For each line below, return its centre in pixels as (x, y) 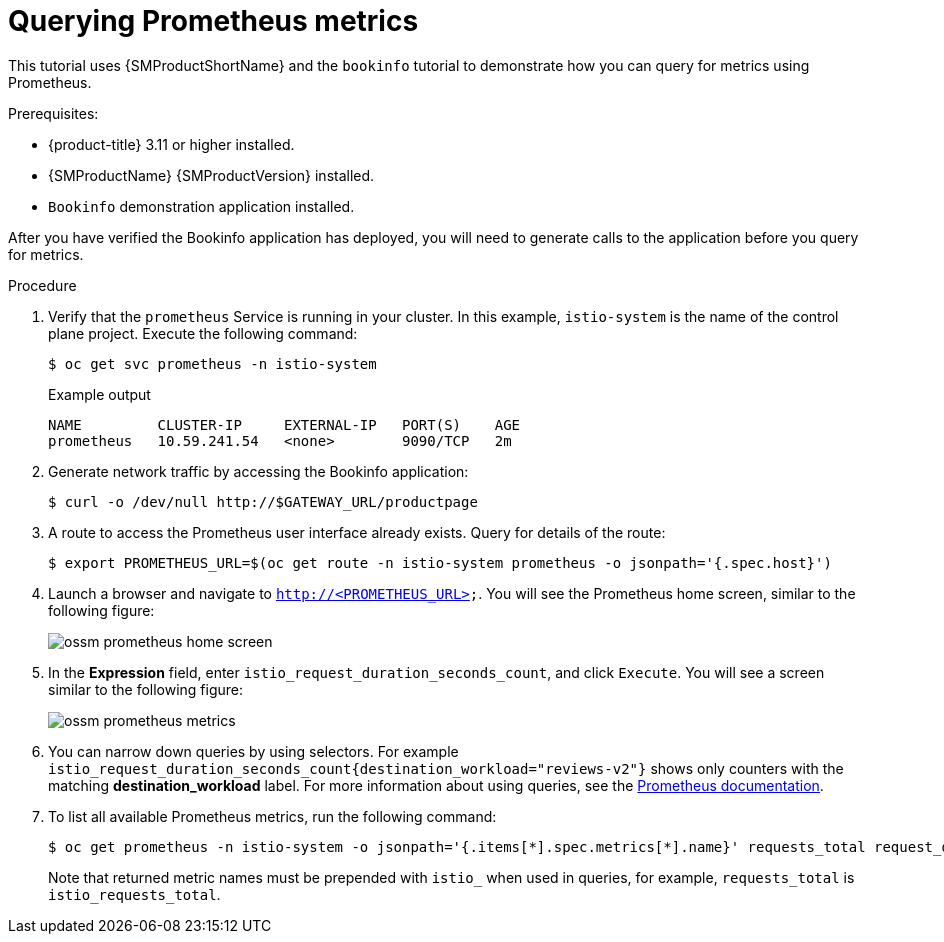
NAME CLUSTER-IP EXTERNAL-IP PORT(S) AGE (284, 424)
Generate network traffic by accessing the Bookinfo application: (258, 471)
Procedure (42, 285)
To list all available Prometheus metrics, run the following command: (272, 816)
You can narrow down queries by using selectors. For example (253, 751)
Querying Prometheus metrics (213, 21)
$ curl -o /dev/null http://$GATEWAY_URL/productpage (263, 501)
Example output (99, 394)
